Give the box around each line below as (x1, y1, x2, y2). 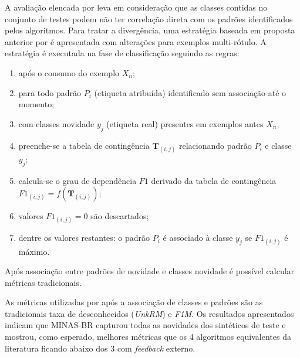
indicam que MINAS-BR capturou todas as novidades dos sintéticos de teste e (5, 319, 286, 331)
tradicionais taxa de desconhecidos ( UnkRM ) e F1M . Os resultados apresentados (5, 307, 294, 319)
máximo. (18, 245, 50, 257)
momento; (18, 98, 55, 110)
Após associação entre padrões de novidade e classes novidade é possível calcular (5, 265, 295, 277)
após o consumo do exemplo (18, 66, 120, 79)
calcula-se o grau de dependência (18, 174, 137, 186)
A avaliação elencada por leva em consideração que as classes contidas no (5, 1, 268, 13)
